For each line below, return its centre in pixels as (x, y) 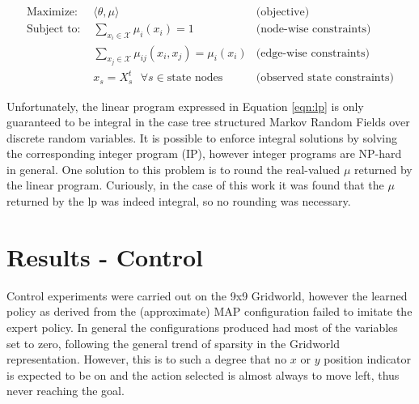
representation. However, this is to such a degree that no (147, 359)
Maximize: (52, 13)
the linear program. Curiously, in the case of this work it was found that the (195, 185)
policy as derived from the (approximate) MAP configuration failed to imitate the (209, 311)
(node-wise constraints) (313, 30)
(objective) (283, 13)
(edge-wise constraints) (313, 53)
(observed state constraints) (325, 78)
